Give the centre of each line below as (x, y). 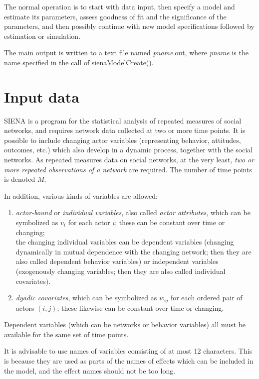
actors (25, 308)
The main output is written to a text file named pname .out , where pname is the (126, 53)
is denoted (20, 179)
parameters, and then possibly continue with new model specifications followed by (129, 26)
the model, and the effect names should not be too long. (90, 370)
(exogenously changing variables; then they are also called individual (121, 271)
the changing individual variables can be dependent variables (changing (125, 242)
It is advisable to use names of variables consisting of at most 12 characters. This (128, 351)
